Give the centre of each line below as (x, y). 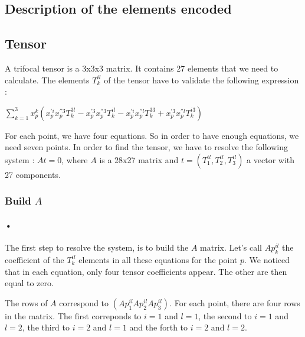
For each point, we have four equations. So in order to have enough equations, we (152, 135)
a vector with (271, 159)
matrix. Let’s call (231, 247)
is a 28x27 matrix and (139, 159)
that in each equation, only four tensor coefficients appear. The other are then (146, 271)
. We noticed (267, 259)
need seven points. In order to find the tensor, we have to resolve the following (146, 147)
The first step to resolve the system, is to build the (97, 247)
